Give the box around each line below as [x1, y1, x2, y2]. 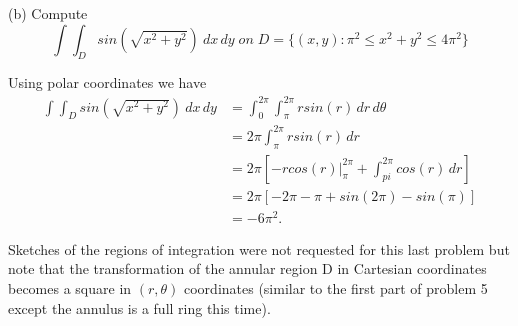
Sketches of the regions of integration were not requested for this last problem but [8, 238, 510, 259]
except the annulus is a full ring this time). [8, 297, 271, 318]
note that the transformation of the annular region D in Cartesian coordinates [8, 258, 487, 279]
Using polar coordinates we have [8, 72, 207, 93]
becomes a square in [8, 278, 132, 298]
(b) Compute [8, 3, 88, 23]
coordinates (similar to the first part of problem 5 [184, 278, 488, 298]
